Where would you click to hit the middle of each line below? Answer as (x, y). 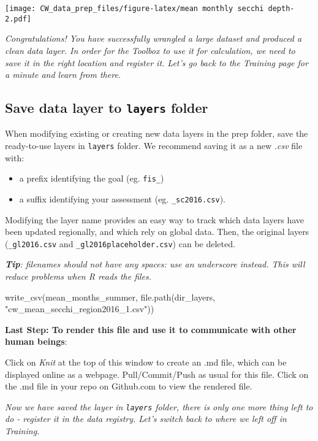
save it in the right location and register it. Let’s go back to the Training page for (157, 62)
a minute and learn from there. (63, 75)
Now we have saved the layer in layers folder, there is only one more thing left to (159, 406)
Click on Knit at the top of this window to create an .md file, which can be (146, 362)
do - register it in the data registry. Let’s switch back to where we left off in (146, 419)
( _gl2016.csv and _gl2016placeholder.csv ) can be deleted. (120, 243)
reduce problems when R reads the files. (78, 276)
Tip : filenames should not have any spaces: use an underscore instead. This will (155, 264)
